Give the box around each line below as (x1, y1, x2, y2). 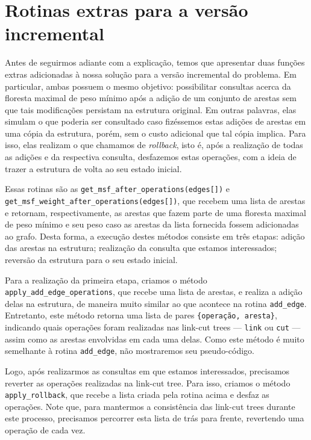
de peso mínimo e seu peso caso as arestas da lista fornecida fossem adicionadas (5, 218, 299, 231)
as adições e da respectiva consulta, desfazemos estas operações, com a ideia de (5, 150, 297, 163)
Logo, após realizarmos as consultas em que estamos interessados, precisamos (5, 365, 290, 377)
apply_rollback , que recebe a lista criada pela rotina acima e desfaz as (5, 388, 269, 401)
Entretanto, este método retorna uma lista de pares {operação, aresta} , (5, 309, 277, 321)
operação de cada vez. (5, 424, 86, 436)
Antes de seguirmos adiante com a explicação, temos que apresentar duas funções (5, 56, 305, 69)
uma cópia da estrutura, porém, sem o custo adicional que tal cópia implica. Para (5, 126, 306, 139)
